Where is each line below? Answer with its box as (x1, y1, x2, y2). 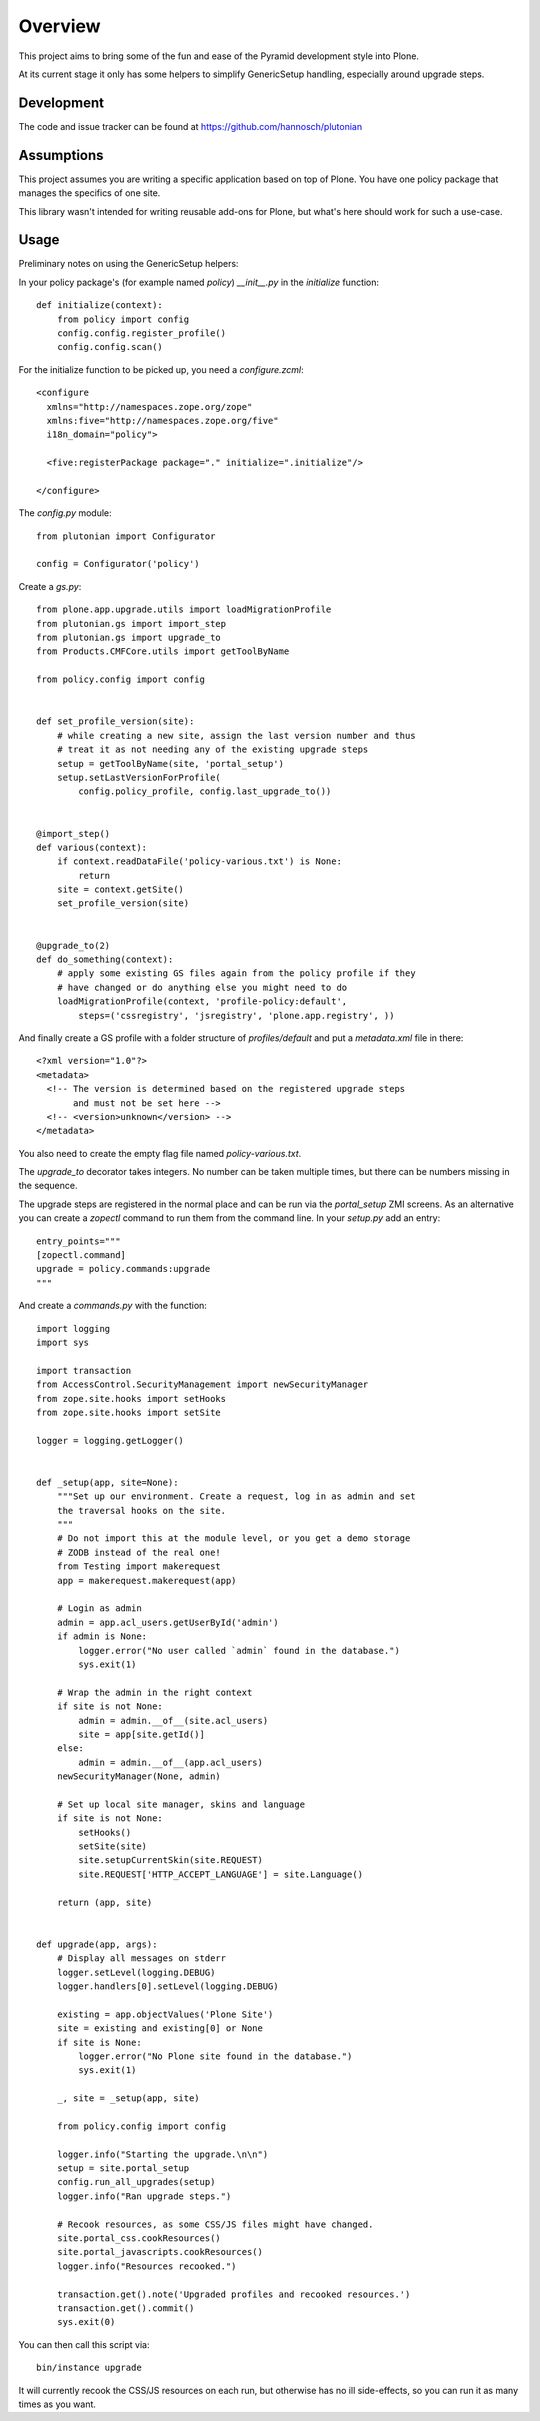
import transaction (36, 1365, 132, 1376)
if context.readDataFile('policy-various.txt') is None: (56, 856, 342, 867)
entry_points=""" (36, 1235, 121, 1247)
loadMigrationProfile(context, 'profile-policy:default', (56, 996, 348, 1007)
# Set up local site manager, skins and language (56, 1798, 305, 1810)
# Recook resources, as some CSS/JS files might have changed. (56, 2218, 374, 2230)
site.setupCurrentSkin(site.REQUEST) (78, 1855, 264, 1866)
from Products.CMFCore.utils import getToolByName (36, 646, 290, 657)
